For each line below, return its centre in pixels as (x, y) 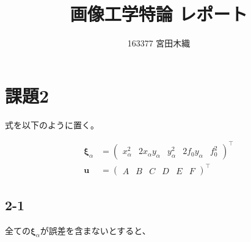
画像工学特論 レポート (159, 14)
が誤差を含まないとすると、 (95, 230)
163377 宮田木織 (159, 43)
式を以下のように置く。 (52, 124)
